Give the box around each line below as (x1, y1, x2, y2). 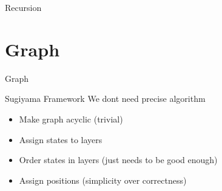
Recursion (5, 1, 42, 13)
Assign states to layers (19, 133, 103, 146)
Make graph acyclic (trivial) (19, 112, 123, 125)
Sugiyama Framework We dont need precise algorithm (5, 92, 206, 105)
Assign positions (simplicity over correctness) (19, 173, 187, 186)
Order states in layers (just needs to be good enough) (19, 153, 218, 166)
